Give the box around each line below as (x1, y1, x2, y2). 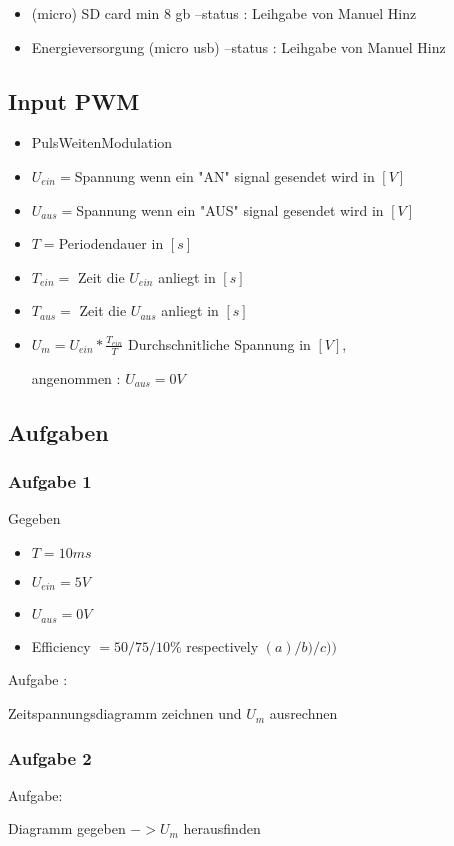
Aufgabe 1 (8, 469, 92, 494)
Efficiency (31, 635, 91, 656)
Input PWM (8, 85, 140, 116)
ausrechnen (269, 703, 338, 724)
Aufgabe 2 (8, 745, 92, 770)
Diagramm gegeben (8, 818, 126, 839)
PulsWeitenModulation (31, 132, 173, 153)
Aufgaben (8, 416, 109, 447)
